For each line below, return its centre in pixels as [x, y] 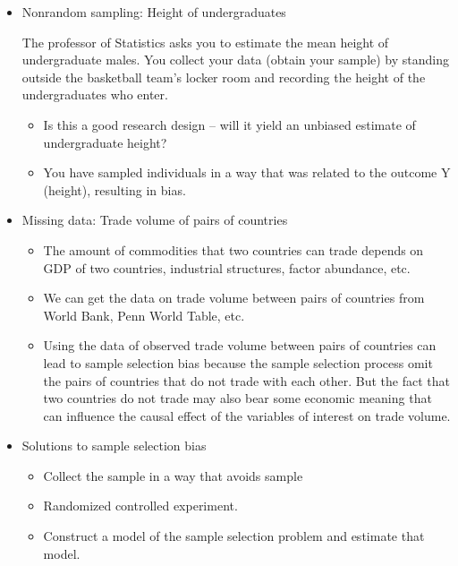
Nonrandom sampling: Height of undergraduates [154, 12]
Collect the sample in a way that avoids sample [173, 475]
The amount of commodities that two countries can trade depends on [233, 249]
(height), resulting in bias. [114, 189]
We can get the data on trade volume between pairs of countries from [234, 298]
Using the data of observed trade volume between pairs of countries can [240, 345]
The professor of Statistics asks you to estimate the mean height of [205, 42]
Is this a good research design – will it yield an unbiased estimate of [229, 124]
